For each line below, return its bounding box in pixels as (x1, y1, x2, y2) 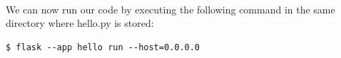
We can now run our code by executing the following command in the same (6, 1, 335, 16)
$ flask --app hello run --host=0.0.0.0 (6, 42, 200, 52)
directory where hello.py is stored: (6, 16, 154, 30)
